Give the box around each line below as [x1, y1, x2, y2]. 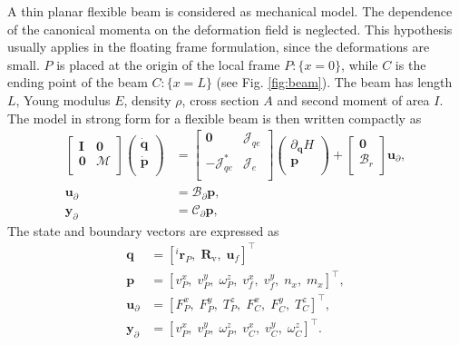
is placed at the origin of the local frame [56, 54, 280, 74]
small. [7, 54, 40, 74]
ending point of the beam [7, 73, 148, 92]
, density [123, 90, 171, 109]
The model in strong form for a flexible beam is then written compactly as [7, 108, 422, 127]
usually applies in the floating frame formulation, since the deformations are [7, 37, 430, 56]
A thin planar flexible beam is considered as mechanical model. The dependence [7, 2, 453, 20]
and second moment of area [277, 90, 430, 109]
